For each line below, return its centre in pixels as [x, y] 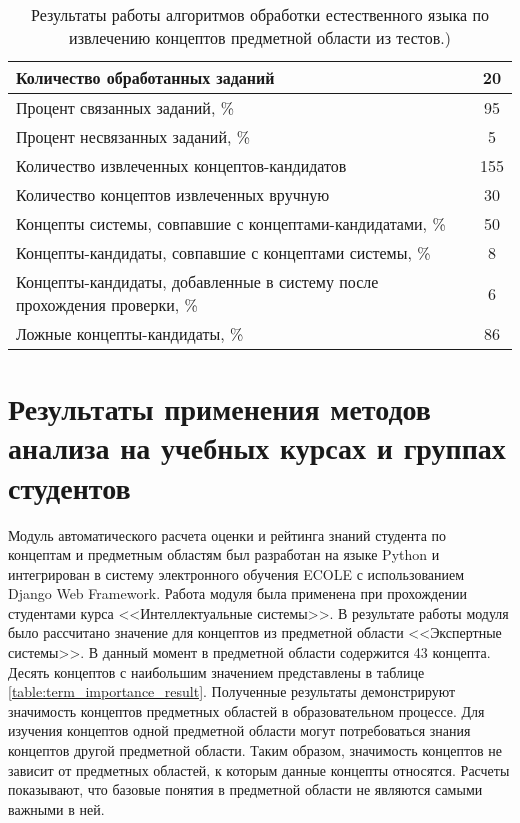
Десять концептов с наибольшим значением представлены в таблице [216, 671]
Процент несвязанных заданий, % [133, 136]
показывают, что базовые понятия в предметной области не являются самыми [245, 789]
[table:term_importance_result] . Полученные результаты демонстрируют [232, 691]
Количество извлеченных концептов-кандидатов [181, 165]
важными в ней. [56, 808]
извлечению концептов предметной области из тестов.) [260, 37]
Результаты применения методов [219, 408]
